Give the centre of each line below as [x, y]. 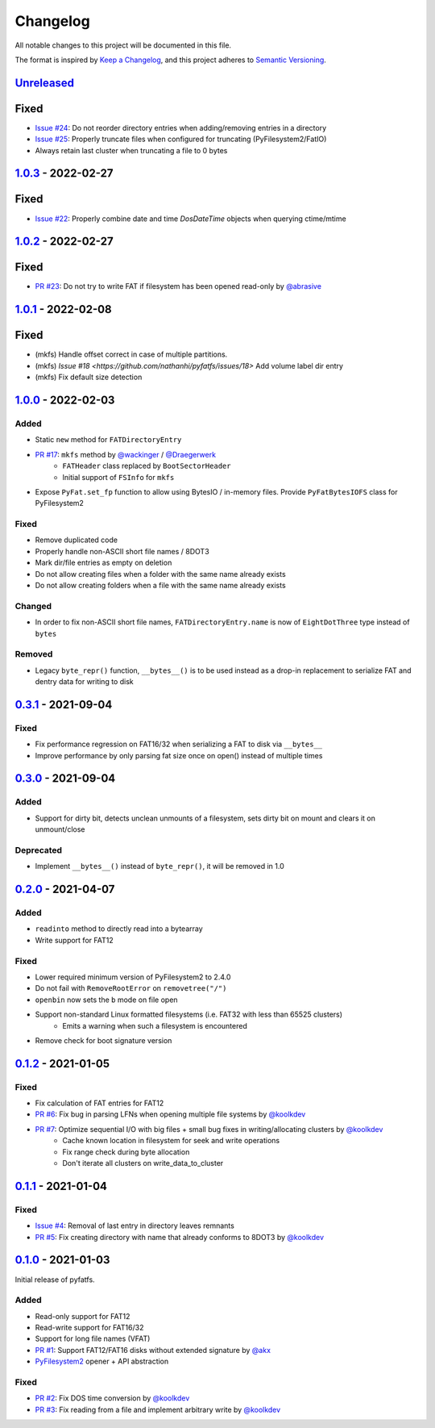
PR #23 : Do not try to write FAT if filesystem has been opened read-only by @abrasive [178, 286]
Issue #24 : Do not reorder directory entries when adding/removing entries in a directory [181, 127]
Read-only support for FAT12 [83, 1316]
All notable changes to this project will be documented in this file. [123, 45]
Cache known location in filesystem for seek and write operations [171, 1141]
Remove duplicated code [77, 540]
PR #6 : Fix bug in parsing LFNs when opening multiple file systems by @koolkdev [170, 1114]
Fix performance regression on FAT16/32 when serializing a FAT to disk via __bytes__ [178, 744]
